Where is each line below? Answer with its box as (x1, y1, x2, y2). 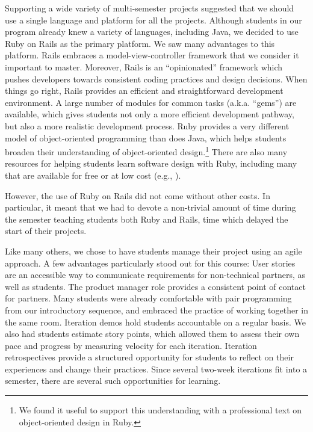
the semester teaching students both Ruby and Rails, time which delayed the (5, 212, 288, 225)
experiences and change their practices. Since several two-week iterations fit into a (5, 362, 308, 375)
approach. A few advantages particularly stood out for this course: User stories (5, 256, 296, 269)
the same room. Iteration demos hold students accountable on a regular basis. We (5, 315, 306, 328)
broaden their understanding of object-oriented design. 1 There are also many (5, 144, 288, 158)
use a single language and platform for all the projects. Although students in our (5, 13, 302, 26)
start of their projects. (5, 224, 87, 237)
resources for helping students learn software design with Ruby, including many (5, 157, 297, 170)
